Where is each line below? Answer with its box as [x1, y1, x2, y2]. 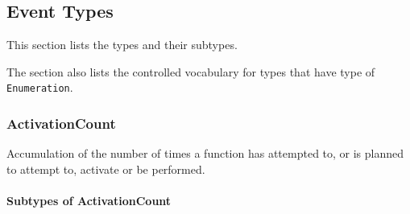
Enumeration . [6, 79, 73, 96]
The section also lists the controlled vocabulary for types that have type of [6, 63, 375, 80]
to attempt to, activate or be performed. [6, 160, 205, 177]
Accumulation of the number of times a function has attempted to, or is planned [6, 145, 404, 162]
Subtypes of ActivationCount [6, 192, 172, 209]
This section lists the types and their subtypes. [6, 36, 238, 53]
